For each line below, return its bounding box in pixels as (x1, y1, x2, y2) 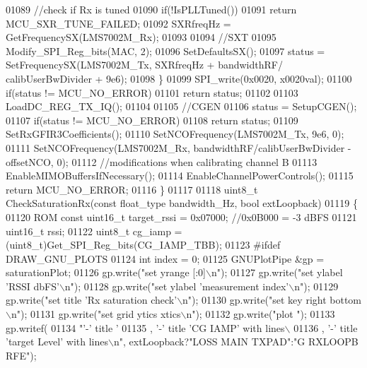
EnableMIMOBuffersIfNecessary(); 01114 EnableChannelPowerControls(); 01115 (6, 168, 354, 183)
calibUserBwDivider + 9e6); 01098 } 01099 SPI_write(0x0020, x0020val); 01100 (6, 71, 352, 85)
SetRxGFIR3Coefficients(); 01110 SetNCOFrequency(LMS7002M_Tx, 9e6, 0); (6, 126, 344, 141)
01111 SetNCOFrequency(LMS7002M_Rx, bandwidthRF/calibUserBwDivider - (6, 140, 351, 155)
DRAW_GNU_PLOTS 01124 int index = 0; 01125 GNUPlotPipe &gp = (6, 251, 325, 266)
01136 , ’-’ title (293, 320, 358, 335)
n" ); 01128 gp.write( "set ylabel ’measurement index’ (64, 278, 289, 293)
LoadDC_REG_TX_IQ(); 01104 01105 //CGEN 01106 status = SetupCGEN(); (6, 99, 357, 114)
